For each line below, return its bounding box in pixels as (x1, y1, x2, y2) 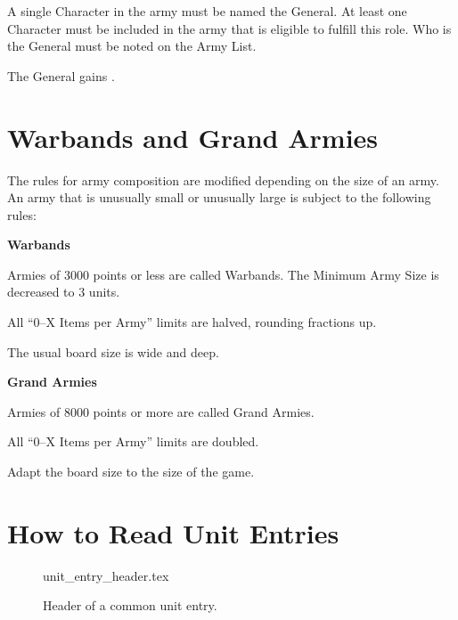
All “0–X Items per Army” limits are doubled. (7, 432, 259, 451)
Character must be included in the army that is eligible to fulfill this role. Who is (7, 19, 452, 37)
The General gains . (7, 66, 115, 85)
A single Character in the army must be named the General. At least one (7, 2, 407, 20)
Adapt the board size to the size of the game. (7, 462, 255, 481)
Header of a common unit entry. (43, 596, 217, 615)
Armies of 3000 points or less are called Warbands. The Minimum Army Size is (7, 265, 439, 283)
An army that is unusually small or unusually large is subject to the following (7, 188, 431, 207)
